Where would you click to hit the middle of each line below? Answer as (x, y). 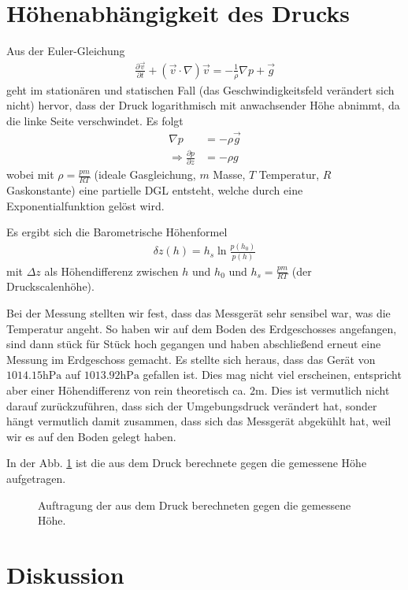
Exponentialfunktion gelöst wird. (85, 205)
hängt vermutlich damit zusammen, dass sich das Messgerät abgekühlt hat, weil (199, 421)
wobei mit (30, 174)
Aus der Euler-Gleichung (66, 51)
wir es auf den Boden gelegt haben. (91, 436)
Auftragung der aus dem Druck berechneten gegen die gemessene (195, 505)
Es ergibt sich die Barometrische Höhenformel (117, 232)
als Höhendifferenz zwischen (111, 271)
